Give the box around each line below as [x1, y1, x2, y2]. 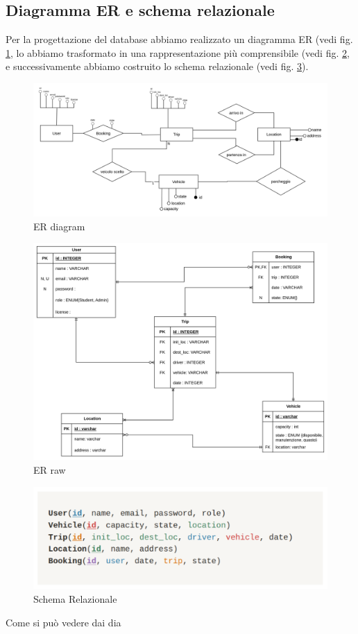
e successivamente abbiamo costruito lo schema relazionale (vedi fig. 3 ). [6, 59, 309, 74]
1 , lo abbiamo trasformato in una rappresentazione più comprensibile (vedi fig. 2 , [6, 45, 350, 60]
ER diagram [33, 219, 85, 233]
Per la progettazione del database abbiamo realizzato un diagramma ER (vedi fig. [6, 32, 353, 46]
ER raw [33, 462, 66, 477]
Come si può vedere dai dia [6, 615, 121, 629]
